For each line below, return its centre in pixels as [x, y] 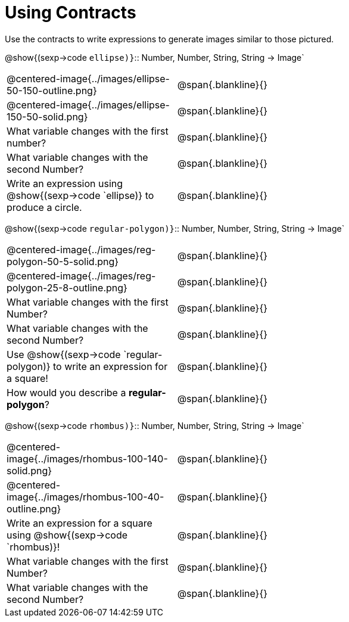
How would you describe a [66, 392]
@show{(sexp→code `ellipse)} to [80, 195]
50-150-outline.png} [52, 90]
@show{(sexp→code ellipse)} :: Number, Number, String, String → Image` [155, 57]
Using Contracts [71, 13]
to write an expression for [110, 366]
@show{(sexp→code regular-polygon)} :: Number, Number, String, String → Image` [175, 228]
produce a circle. [44, 207]
